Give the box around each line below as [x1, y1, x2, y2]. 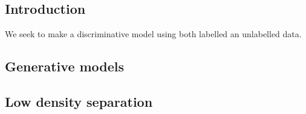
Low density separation [5, 92, 153, 110]
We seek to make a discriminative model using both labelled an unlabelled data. [5, 28, 302, 40]
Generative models [5, 57, 125, 76]
